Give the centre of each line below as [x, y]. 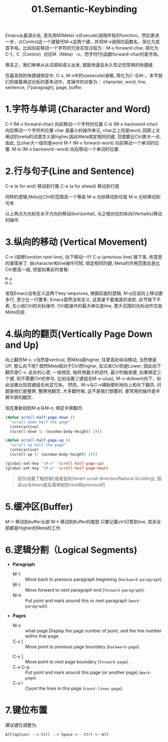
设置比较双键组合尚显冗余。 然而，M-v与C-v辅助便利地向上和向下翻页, [82, 385]
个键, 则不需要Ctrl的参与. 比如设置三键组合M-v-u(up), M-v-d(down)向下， [81, 378]
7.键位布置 [26, 710]
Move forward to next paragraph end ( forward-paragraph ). [85, 590]
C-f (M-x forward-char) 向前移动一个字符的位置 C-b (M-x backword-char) [81, 124]
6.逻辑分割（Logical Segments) [71, 550]
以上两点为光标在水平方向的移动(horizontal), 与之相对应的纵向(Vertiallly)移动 [84, 214]
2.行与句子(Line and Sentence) [70, 171]
